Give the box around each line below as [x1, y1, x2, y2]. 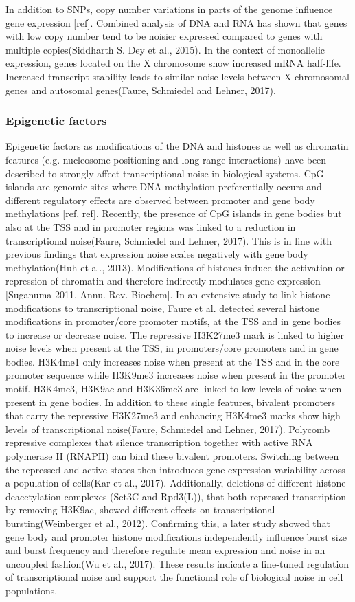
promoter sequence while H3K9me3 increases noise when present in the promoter [5, 368, 346, 382]
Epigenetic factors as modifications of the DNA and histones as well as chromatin [5, 139, 349, 153]
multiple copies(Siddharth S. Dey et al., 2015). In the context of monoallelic [5, 42, 325, 56]
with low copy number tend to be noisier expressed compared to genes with [5, 29, 323, 43]
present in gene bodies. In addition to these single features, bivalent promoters [5, 394, 336, 409]
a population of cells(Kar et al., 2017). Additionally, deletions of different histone [5, 476, 346, 490]
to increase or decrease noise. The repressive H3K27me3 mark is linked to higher [5, 327, 344, 342]
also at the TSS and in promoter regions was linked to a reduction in [5, 219, 296, 234]
